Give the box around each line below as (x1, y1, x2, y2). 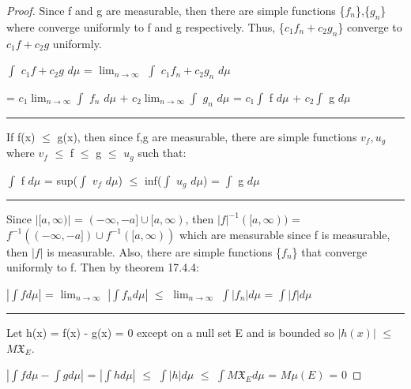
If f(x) (6, 128, 36, 144)
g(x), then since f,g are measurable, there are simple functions (57, 128, 357, 144)
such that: (138, 144, 187, 161)
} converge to (337, 18, 402, 35)
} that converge (292, 243, 368, 260)
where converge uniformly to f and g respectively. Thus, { (6, 18, 285, 35)
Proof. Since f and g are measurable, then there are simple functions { (6, 2, 345, 18)
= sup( (43, 171, 78, 188)
